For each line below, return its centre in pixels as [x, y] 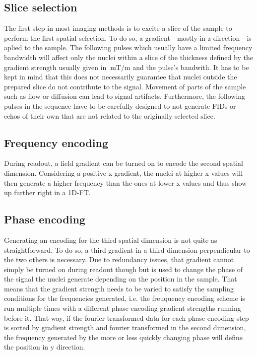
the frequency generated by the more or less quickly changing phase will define [124, 337]
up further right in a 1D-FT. [47, 192]
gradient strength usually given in [55, 67]
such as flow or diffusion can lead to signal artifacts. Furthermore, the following [125, 96]
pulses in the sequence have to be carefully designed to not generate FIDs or [120, 106]
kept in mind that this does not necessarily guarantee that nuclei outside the [121, 77]
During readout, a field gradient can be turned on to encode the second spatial [124, 163]
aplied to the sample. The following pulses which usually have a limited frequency [128, 47]
